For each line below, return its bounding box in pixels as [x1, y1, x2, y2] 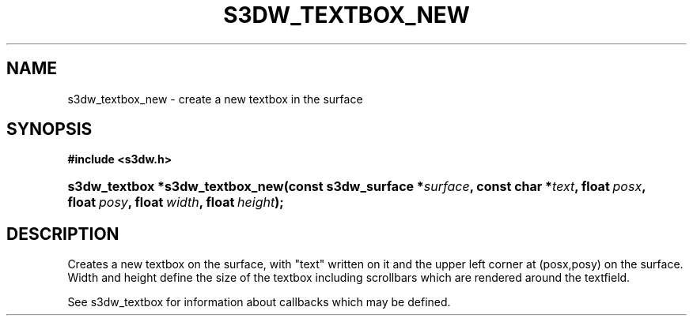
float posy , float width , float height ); [67, 194, 284, 211]
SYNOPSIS [6, 119, 93, 140]
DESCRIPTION [6, 223, 119, 244]
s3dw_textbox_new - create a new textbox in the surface [67, 92, 363, 106]
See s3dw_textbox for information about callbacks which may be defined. [67, 295, 451, 309]
